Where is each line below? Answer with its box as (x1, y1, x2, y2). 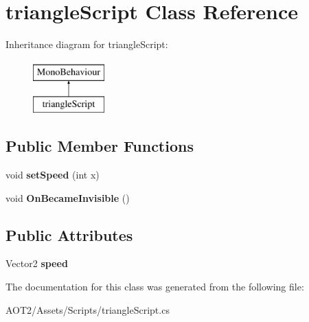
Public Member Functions (5, 135, 194, 157)
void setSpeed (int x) (5, 168, 100, 182)
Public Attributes (5, 224, 133, 245)
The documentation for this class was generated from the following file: (5, 279, 304, 294)
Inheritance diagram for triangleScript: (5, 37, 168, 51)
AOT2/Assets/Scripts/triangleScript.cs (5, 302, 170, 317)
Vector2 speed (5, 256, 68, 271)
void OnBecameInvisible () (5, 190, 130, 205)
